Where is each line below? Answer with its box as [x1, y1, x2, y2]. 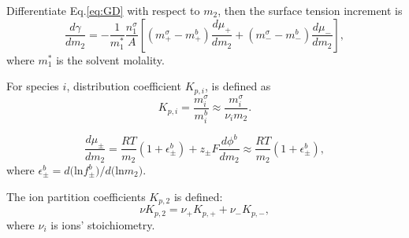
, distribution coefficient [66, 78, 181, 94]
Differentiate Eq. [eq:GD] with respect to [6, 2, 200, 18]
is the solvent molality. [56, 51, 165, 68]
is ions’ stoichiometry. [50, 216, 155, 233]
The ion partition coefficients [6, 188, 146, 204]
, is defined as [205, 78, 271, 94]
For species [6, 78, 59, 94]
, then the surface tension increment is [218, 2, 403, 18]
